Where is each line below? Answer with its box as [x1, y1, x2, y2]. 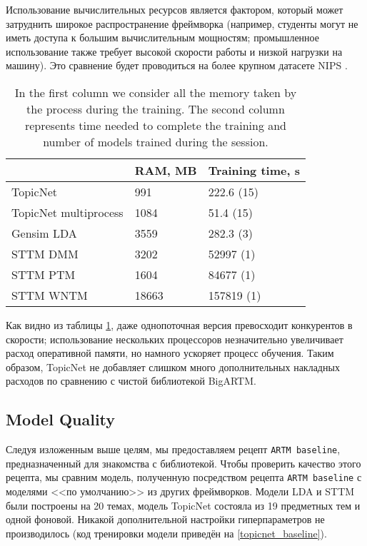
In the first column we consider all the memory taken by [14, 84, 297, 101]
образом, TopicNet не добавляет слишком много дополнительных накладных [6, 359, 340, 374]
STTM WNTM [11, 286, 88, 303]
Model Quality [6, 408, 116, 430]
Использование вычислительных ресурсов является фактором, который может [6, 2, 343, 16]
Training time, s [208, 161, 300, 178]
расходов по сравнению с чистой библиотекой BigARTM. [6, 373, 256, 388]
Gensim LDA [11, 224, 77, 241]
